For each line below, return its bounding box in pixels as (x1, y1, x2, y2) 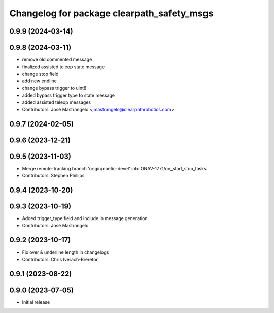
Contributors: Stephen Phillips (22, 173, 85, 179)
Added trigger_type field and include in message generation (22, 215, 148, 222)
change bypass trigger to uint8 (22, 85, 87, 91)
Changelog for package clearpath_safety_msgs (9, 8, 214, 19)
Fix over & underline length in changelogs (22, 249, 109, 255)
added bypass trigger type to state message (22, 92, 115, 99)
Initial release (22, 299, 50, 305)
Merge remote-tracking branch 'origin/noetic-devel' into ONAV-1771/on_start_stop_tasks (22, 165, 207, 171)
